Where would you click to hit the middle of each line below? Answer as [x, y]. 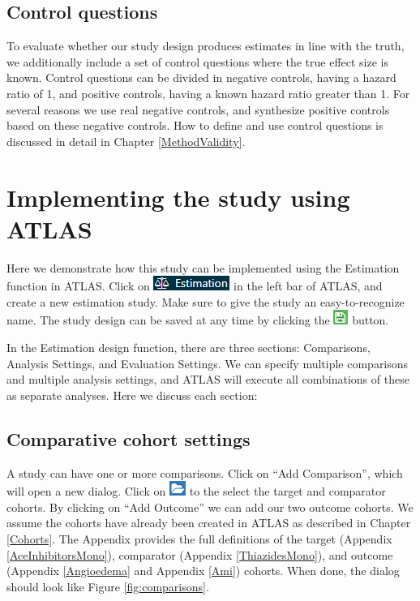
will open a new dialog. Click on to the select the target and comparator [196, 491]
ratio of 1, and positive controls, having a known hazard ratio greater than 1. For [208, 93]
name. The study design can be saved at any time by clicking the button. [198, 320]
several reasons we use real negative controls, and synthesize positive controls [198, 109]
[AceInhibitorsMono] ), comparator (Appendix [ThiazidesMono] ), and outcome [200, 554]
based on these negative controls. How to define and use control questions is [195, 125]
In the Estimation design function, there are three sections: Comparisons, [189, 348]
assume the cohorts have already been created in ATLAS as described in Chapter [209, 523]
